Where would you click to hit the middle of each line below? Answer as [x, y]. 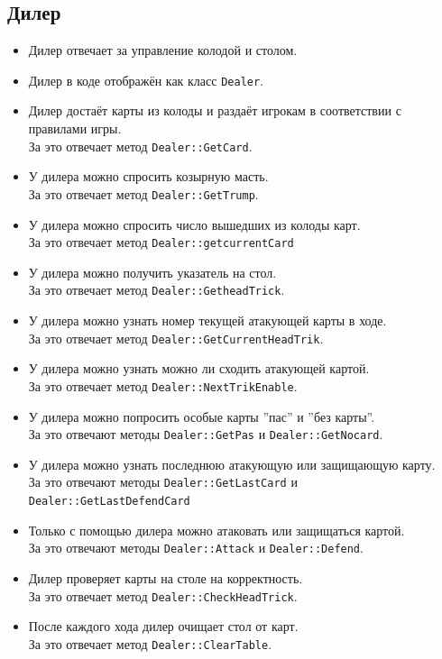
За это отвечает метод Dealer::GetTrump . [143, 193]
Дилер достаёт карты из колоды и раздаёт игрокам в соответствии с [215, 110]
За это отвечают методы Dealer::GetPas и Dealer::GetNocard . [206, 434]
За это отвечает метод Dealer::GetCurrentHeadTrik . [176, 338]
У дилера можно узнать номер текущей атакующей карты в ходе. [207, 320]
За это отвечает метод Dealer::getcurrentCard [161, 242]
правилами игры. [75, 128]
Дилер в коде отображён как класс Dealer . [146, 80]
